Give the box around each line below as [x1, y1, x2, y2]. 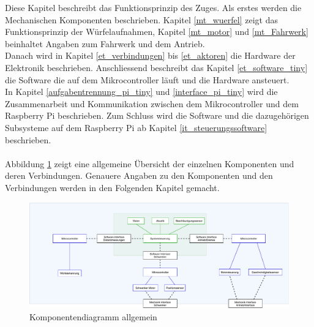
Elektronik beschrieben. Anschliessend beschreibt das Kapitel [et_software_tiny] [5, 61, 308, 73]
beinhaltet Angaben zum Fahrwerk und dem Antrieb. [5, 37, 205, 50]
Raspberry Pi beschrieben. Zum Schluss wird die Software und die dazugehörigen [5, 109, 309, 122]
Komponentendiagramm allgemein [29, 310, 157, 323]
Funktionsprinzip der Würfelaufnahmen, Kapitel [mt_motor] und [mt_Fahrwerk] [5, 25, 308, 38]
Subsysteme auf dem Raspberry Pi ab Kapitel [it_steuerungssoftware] [5, 121, 267, 133]
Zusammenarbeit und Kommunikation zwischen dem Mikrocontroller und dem [5, 97, 299, 110]
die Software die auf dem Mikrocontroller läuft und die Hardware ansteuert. [5, 73, 290, 86]
